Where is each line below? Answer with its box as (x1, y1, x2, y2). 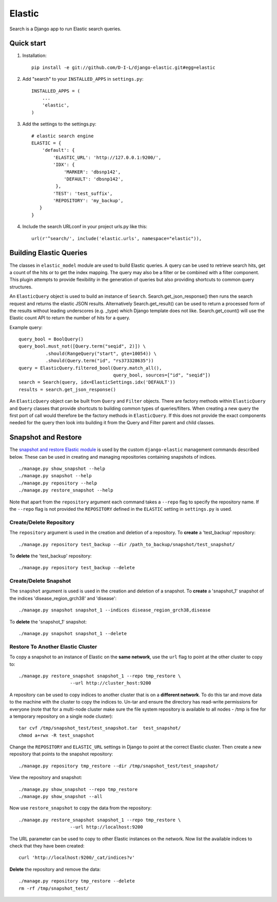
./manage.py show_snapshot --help (18, 466, 105, 472)
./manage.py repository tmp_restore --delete (18, 878, 135, 884)
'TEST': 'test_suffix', (53, 190, 113, 196)
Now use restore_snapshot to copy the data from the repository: (9, 805, 152, 811)
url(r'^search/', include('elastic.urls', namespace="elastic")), (31, 236, 202, 241)
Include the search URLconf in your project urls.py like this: (22, 224, 148, 230)
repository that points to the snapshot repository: (9, 751, 113, 757)
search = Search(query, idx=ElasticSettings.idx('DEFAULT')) (18, 380, 175, 385)
